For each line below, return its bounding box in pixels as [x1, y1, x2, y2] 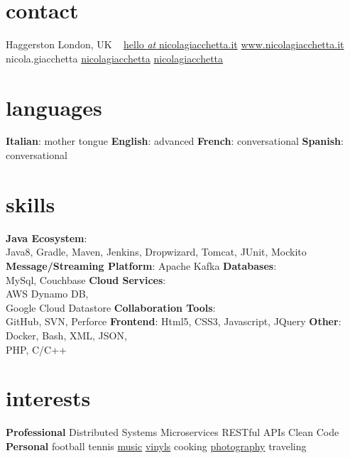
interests [6, 383, 91, 413]
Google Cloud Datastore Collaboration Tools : [6, 300, 216, 315]
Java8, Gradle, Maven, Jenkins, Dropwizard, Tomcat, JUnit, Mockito [6, 244, 307, 259]
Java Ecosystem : [6, 230, 87, 245]
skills [6, 189, 55, 218]
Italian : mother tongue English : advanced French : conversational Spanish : [6, 133, 344, 148]
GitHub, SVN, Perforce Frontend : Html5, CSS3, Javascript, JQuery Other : [6, 314, 341, 329]
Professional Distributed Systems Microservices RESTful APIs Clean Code [6, 425, 339, 440]
